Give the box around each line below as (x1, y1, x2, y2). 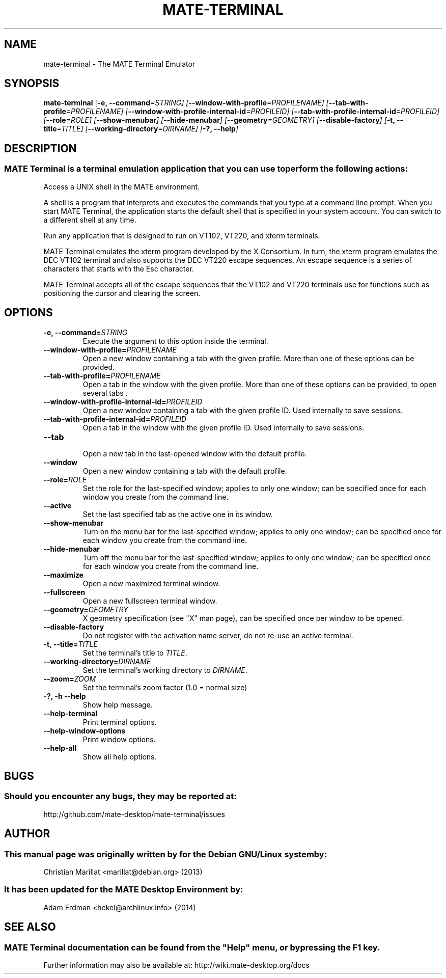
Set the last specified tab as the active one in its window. (82, 509, 273, 519)
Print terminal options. (82, 717, 157, 726)
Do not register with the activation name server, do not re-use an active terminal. (82, 631, 353, 640)
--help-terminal (43, 709, 98, 718)
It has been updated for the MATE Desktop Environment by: (4, 884, 243, 895)
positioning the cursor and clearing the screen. (43, 288, 201, 297)
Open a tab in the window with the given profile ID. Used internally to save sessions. (82, 423, 365, 432)
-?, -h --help (43, 691, 86, 700)
